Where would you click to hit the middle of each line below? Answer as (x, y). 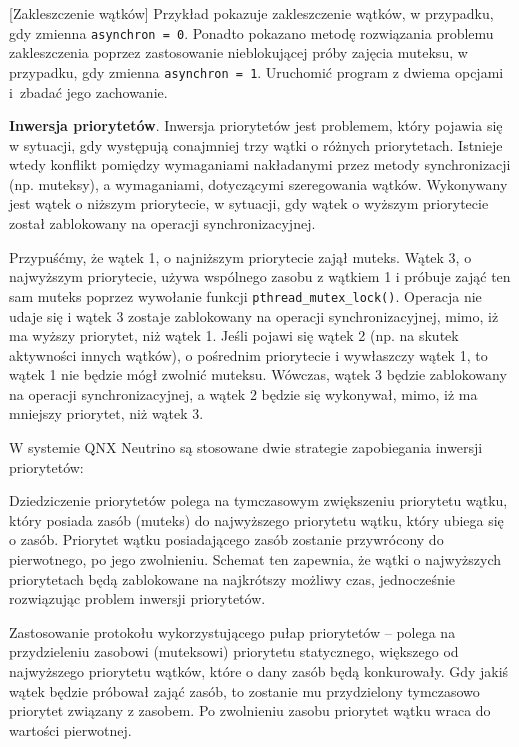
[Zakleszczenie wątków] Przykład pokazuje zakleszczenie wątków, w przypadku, (251, 13)
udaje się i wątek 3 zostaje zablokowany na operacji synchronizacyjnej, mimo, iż (254, 315)
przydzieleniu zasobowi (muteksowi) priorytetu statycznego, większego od (234, 651)
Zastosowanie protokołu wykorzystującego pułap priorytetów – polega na (232, 631)
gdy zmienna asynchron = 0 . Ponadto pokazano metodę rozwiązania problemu (251, 32)
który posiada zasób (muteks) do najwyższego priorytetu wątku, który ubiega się (256, 519)
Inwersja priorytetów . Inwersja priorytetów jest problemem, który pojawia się (256, 125)
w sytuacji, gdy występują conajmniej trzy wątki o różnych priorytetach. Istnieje (256, 144)
